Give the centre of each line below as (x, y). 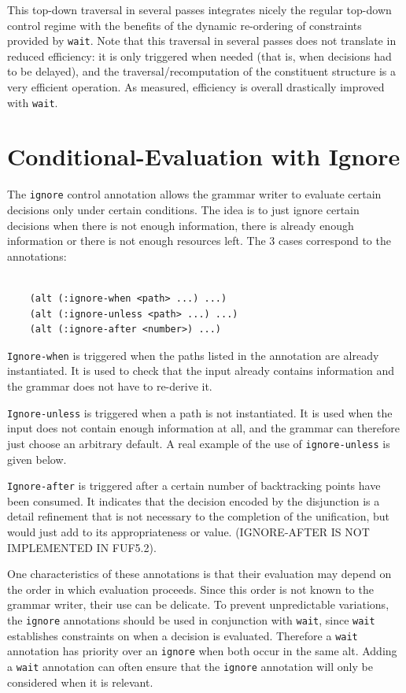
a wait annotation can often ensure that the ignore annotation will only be (190, 666)
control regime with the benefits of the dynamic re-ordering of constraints (185, 25)
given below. (37, 459)
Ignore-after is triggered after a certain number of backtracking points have (194, 485)
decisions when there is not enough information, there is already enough (181, 225)
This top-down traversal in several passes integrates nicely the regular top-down (199, 9)
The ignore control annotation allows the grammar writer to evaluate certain (194, 194)
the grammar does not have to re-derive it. (110, 386)
